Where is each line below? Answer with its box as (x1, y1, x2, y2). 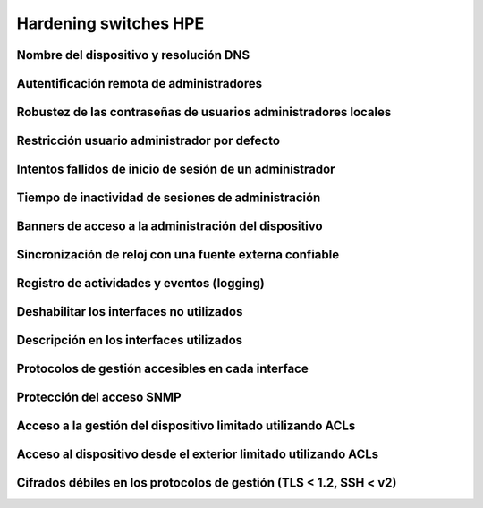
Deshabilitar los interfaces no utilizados (16, 304, 243, 319)
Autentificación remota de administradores (16, 76, 263, 91)
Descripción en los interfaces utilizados (16, 333, 243, 348)
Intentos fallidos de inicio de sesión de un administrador (16, 162, 335, 177)
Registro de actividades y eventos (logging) (16, 275, 266, 291)
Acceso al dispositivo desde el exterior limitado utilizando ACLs (16, 447, 379, 462)
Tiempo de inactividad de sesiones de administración (16, 190, 321, 206)
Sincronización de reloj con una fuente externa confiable (16, 247, 340, 263)
